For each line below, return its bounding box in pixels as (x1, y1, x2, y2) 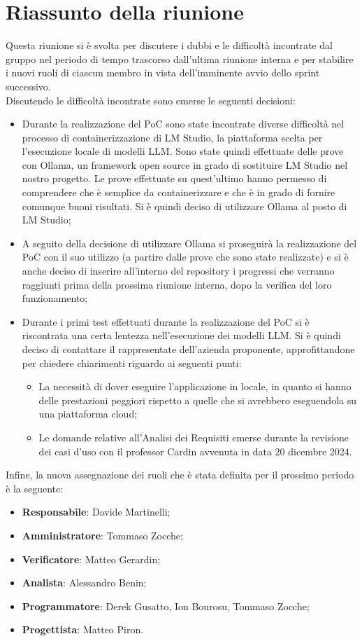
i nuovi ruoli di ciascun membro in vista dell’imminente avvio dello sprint (6, 65, 320, 80)
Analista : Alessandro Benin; (22, 575, 147, 590)
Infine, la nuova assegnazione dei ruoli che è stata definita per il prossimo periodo (6, 467, 354, 482)
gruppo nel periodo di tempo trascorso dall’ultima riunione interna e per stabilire (6, 51, 354, 66)
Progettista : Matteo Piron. (22, 622, 144, 637)
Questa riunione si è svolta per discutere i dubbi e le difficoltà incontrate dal (6, 38, 333, 53)
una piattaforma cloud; (38, 406, 138, 421)
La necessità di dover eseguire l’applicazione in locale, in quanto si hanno (38, 379, 352, 394)
